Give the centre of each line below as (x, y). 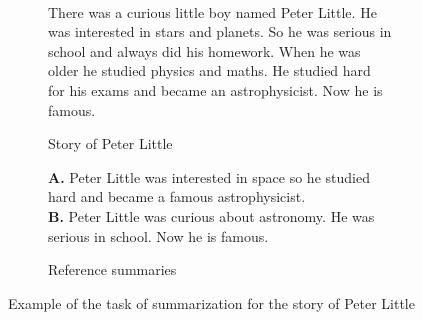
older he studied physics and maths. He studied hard (209, 70)
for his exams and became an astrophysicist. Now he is (215, 89)
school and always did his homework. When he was (204, 50)
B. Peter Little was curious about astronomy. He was (211, 215)
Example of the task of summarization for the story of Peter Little (211, 302)
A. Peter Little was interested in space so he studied (209, 176)
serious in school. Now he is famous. (158, 235)
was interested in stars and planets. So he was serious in (220, 31)
